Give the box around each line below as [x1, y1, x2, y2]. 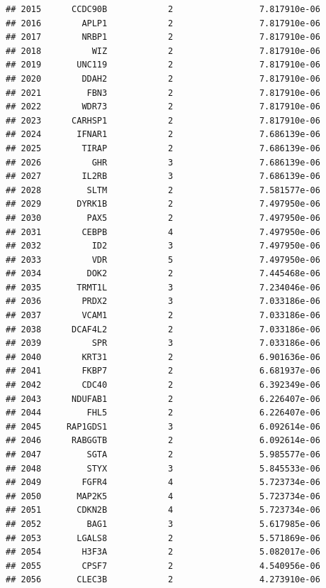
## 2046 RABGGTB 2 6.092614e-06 [6, 435, 320, 446]
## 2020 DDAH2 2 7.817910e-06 [6, 73, 320, 84]
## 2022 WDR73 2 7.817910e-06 [6, 102, 320, 112]
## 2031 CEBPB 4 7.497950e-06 [6, 227, 320, 237]
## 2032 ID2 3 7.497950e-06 [6, 241, 320, 251]
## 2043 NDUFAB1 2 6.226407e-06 [6, 393, 320, 404]
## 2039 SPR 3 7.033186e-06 [6, 338, 320, 349]
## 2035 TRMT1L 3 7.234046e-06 [6, 282, 320, 293]
